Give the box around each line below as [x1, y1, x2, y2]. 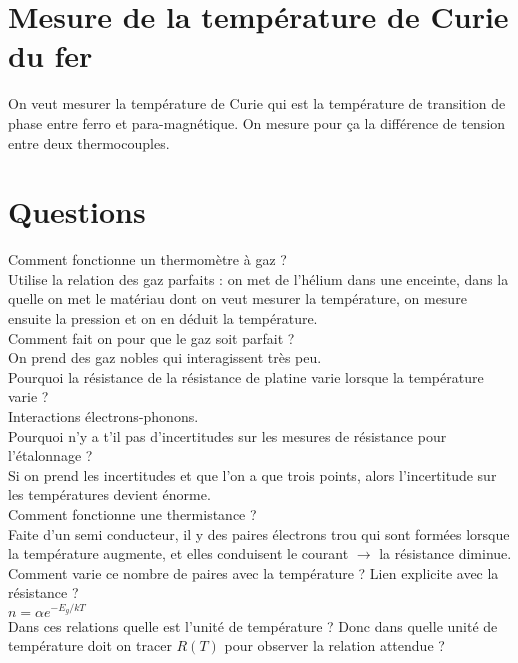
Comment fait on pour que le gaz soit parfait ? [8, 327, 295, 348]
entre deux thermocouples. [8, 132, 170, 153]
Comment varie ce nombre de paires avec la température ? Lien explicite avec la [8, 562, 499, 583]
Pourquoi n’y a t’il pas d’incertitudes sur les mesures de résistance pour [8, 425, 447, 446]
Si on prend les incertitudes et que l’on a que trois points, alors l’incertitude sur [8, 464, 497, 485]
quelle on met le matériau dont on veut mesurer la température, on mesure [8, 288, 467, 309]
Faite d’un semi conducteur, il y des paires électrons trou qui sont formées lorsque [8, 523, 510, 544]
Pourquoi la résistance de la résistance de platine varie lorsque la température [8, 366, 484, 387]
